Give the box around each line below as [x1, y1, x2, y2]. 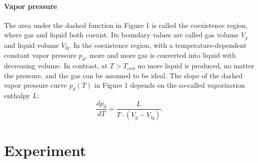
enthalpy [4, 90, 30, 101]
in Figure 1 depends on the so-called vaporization [94, 80, 245, 90]
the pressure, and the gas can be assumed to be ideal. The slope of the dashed [4, 70, 243, 80]
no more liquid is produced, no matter [137, 60, 255, 71]
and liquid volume [4, 39, 59, 50]
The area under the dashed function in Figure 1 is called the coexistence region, [4, 19, 248, 30]
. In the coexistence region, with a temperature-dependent [69, 39, 247, 50]
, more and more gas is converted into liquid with [85, 50, 236, 60]
